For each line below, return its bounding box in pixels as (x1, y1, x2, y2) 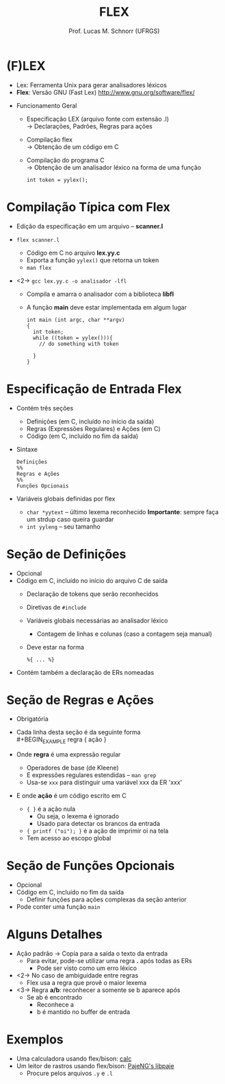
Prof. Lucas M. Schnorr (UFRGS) (68, 27, 160, 35)
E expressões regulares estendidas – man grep (26, 771, 157, 779)
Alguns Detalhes (6, 927, 103, 943)
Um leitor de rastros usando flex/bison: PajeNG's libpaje (16, 1062, 175, 1070)
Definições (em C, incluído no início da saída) (26, 417, 155, 426)
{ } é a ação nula (26, 805, 76, 814)
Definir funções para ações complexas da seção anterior (26, 895, 187, 903)
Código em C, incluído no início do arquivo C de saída (16, 576, 168, 584)
